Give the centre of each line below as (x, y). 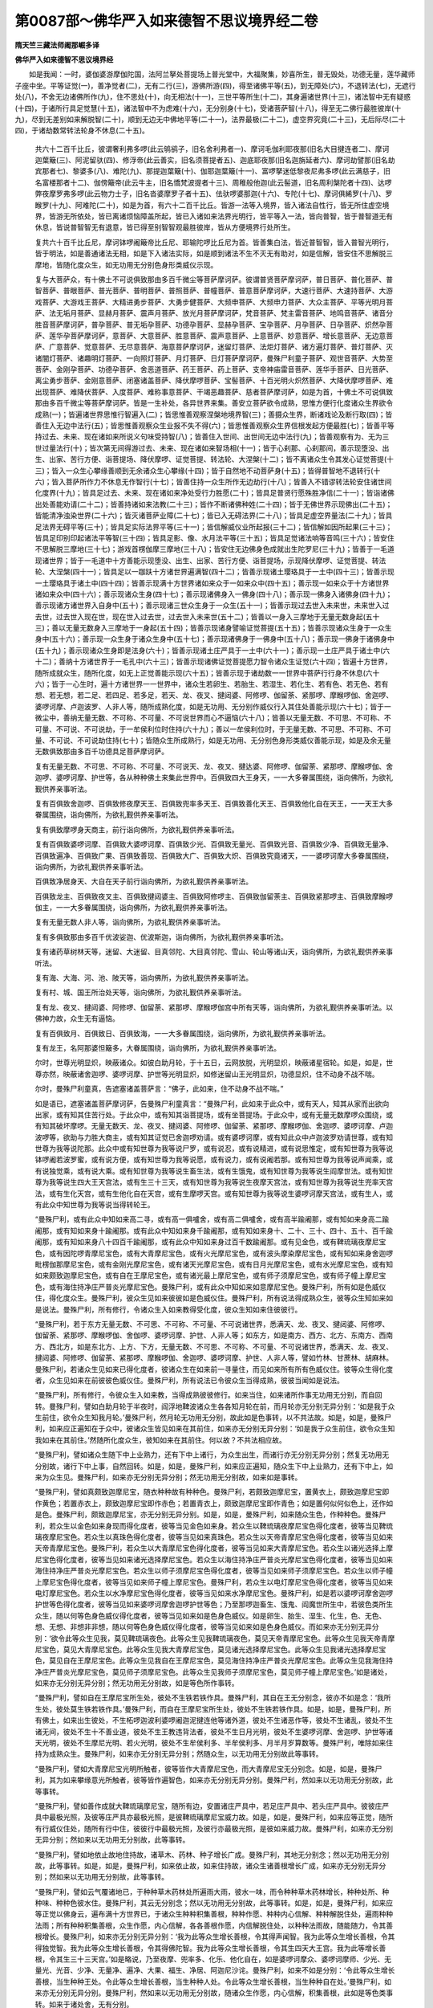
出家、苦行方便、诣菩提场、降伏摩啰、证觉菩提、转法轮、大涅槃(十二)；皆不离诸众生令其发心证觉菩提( (218, 459)
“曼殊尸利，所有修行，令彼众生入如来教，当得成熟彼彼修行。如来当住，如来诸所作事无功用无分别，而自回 (208, 1395)
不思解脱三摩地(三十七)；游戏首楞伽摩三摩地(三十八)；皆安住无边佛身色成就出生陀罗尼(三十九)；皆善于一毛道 (214, 549)
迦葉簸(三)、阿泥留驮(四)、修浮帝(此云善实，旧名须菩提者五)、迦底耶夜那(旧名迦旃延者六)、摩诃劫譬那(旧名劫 (215, 160)
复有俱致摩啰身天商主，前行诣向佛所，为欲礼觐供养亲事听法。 (137, 829)
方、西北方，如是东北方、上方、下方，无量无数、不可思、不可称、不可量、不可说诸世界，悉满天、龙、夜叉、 (214, 1346)
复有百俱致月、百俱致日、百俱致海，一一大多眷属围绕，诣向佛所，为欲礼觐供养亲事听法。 (182, 1033)
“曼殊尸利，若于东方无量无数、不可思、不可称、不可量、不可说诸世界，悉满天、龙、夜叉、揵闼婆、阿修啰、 (212, 1324)
